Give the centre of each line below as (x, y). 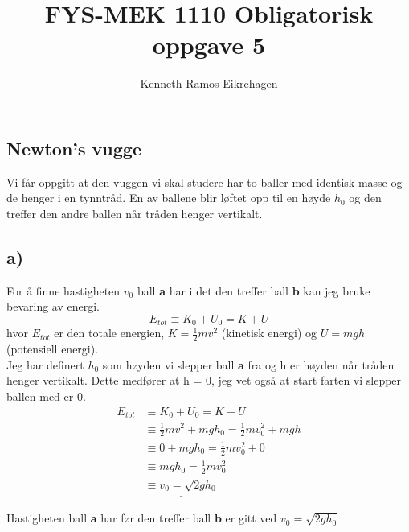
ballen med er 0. (46, 396)
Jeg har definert (45, 364)
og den (365, 198)
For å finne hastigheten (63, 290)
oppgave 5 (209, 45)
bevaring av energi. (53, 306)
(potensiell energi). (53, 349)
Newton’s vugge (74, 148)
